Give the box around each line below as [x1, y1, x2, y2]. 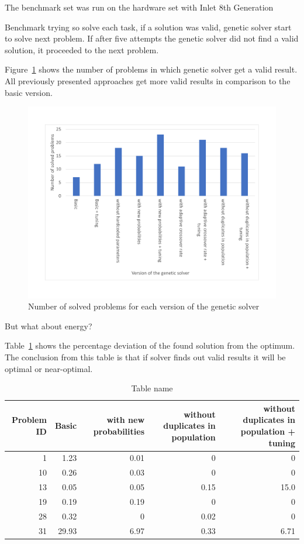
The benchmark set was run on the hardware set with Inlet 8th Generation [5, 1, 274, 13]
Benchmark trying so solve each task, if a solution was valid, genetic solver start [5, 20, 292, 33]
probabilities [93, 425, 145, 438]
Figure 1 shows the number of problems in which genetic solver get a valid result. [5, 63, 298, 75]
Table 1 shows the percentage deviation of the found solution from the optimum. [5, 339, 295, 352]
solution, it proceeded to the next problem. [5, 43, 159, 56]
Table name [131, 382, 173, 394]
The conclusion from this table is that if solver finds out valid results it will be [5, 351, 286, 363]
